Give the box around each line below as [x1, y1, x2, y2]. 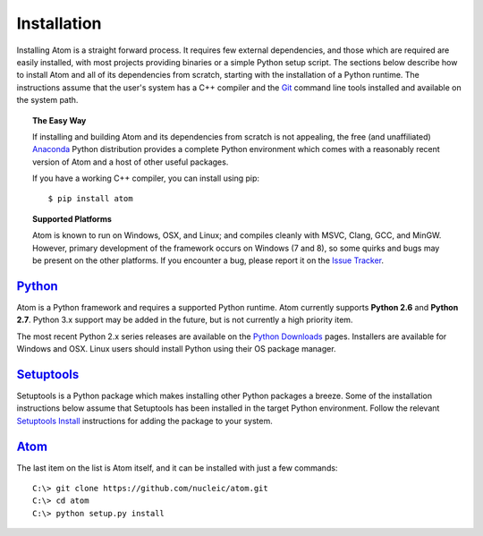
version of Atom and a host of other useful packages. [32, 157, 229, 167]
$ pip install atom [47, 193, 133, 204]
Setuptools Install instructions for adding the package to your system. [16, 415, 273, 426]
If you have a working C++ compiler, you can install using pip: [32, 173, 259, 183]
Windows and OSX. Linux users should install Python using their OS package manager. [16, 344, 336, 354]
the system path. [16, 95, 79, 106]
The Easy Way [32, 115, 87, 125]
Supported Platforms [32, 213, 112, 224]
